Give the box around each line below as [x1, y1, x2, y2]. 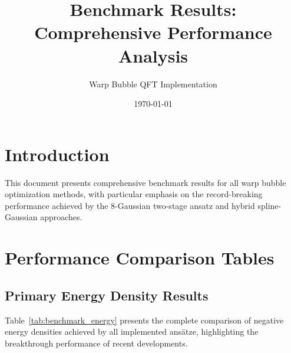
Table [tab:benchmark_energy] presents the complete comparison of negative [5, 313, 284, 326]
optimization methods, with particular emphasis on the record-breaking [5, 188, 263, 200]
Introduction [5, 142, 110, 166]
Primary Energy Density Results [5, 286, 209, 304]
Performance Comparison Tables [5, 246, 275, 270]
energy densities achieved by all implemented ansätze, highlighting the [5, 325, 259, 338]
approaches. [40, 211, 82, 223]
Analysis [118, 43, 189, 67]
